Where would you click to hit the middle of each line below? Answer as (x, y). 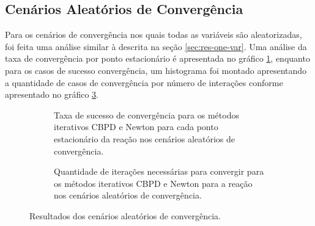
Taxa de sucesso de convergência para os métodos (146, 115)
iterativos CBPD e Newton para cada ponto (136, 127)
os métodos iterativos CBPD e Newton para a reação (153, 183)
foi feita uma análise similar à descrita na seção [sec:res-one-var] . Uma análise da (156, 46)
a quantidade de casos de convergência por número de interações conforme (144, 82)
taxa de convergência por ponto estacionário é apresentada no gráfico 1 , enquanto (157, 58)
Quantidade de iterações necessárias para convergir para (159, 171)
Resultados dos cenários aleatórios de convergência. (125, 215)
